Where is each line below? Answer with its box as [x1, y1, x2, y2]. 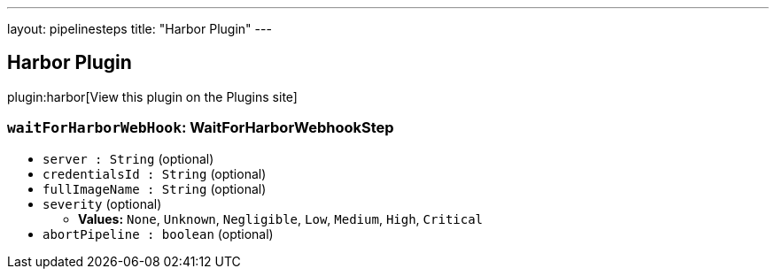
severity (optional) [43, 195, 162, 211]
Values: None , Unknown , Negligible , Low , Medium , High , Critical [78, 211, 484, 226]
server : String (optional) [43, 150, 214, 166]
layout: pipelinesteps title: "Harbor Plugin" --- [7, 21, 272, 36]
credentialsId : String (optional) [43, 165, 267, 181]
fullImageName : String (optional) [43, 180, 267, 196]
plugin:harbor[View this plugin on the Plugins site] [7, 88, 298, 104]
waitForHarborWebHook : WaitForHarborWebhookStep [7, 119, 394, 137]
